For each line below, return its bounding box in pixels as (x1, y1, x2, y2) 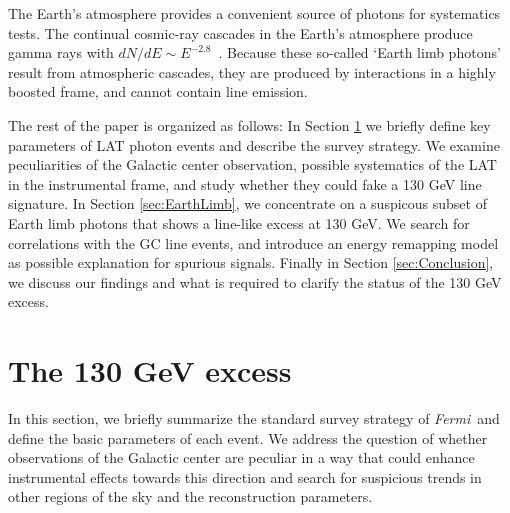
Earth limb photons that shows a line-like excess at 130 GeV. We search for (8, 212, 470, 233)
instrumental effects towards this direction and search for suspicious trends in (8, 466, 482, 487)
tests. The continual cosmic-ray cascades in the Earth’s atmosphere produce (8, 22, 473, 43)
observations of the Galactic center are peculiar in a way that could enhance (8, 447, 475, 468)
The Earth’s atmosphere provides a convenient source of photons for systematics (8, 3, 501, 23)
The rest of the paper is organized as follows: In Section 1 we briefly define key (8, 114, 491, 135)
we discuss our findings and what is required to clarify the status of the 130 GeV (8, 271, 502, 292)
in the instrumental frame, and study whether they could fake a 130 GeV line (8, 173, 482, 194)
